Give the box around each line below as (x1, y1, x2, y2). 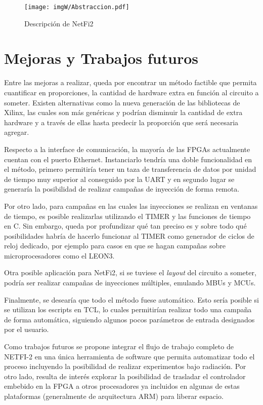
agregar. (4, 127, 29, 137)
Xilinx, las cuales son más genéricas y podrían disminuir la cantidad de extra (4, 107, 243, 118)
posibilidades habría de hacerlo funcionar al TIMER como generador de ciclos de (4, 230, 254, 241)
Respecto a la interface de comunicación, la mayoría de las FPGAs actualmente (4, 143, 250, 154)
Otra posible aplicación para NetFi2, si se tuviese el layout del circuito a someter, (4, 267, 256, 278)
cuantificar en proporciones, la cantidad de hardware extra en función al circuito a (4, 87, 259, 97)
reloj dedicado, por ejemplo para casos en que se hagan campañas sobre (4, 240, 226, 251)
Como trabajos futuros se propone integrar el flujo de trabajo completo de (4, 341, 234, 352)
